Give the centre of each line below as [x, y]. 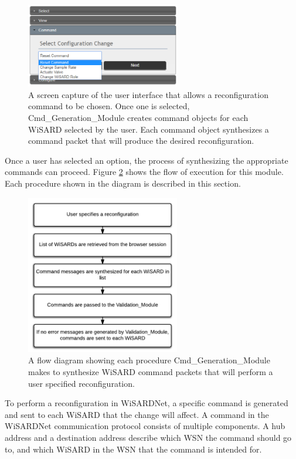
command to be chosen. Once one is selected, [109, 106]
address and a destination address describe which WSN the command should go [148, 437]
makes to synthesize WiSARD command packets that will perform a [151, 371]
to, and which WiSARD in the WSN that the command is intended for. [133, 449]
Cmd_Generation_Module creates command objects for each [138, 118]
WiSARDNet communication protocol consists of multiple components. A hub [145, 426]
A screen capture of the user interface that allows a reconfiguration [148, 94]
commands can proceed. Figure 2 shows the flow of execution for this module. [144, 172]
